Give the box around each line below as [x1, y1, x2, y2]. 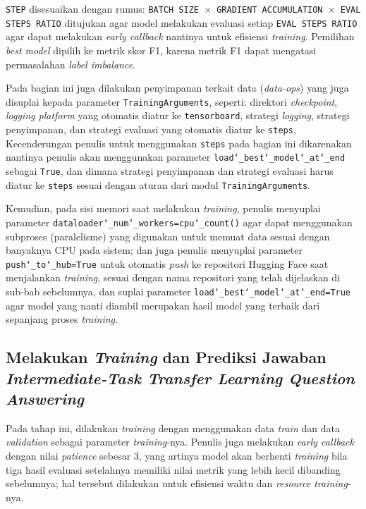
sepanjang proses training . [6, 312, 118, 326]
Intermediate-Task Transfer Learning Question [6, 367, 355, 388]
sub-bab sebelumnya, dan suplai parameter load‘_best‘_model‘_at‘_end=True [6, 283, 351, 298]
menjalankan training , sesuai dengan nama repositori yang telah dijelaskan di [6, 270, 341, 285]
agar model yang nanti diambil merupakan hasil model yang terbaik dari [6, 298, 320, 312]
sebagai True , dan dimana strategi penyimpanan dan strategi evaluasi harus [6, 163, 334, 178]
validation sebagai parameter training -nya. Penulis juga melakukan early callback [6, 434, 354, 449]
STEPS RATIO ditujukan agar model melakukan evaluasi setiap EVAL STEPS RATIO [6, 15, 358, 30]
